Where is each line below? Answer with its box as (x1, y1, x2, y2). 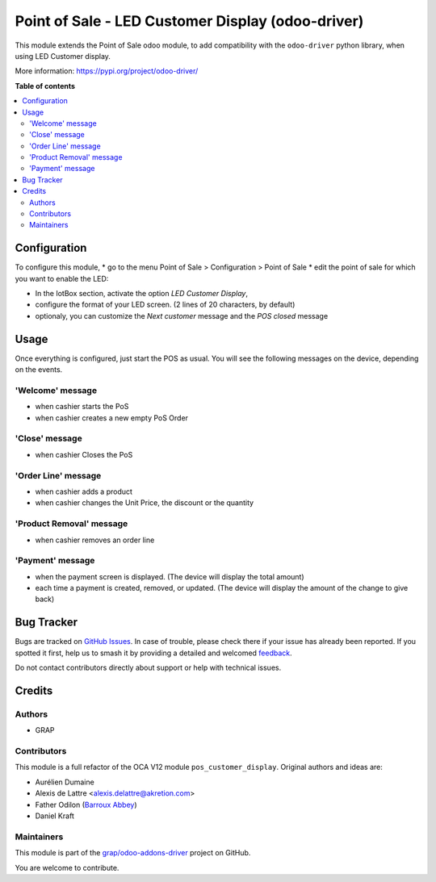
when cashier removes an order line (35, 535, 155, 545)
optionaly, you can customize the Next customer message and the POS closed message (35, 311, 329, 320)
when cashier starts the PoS (35, 402, 129, 412)
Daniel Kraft (35, 811, 74, 821)
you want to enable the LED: (15, 274, 109, 283)
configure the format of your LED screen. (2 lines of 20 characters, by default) (35, 299, 296, 310)
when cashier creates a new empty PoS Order (35, 412, 189, 423)
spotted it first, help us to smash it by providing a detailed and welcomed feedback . (15, 648, 292, 658)
